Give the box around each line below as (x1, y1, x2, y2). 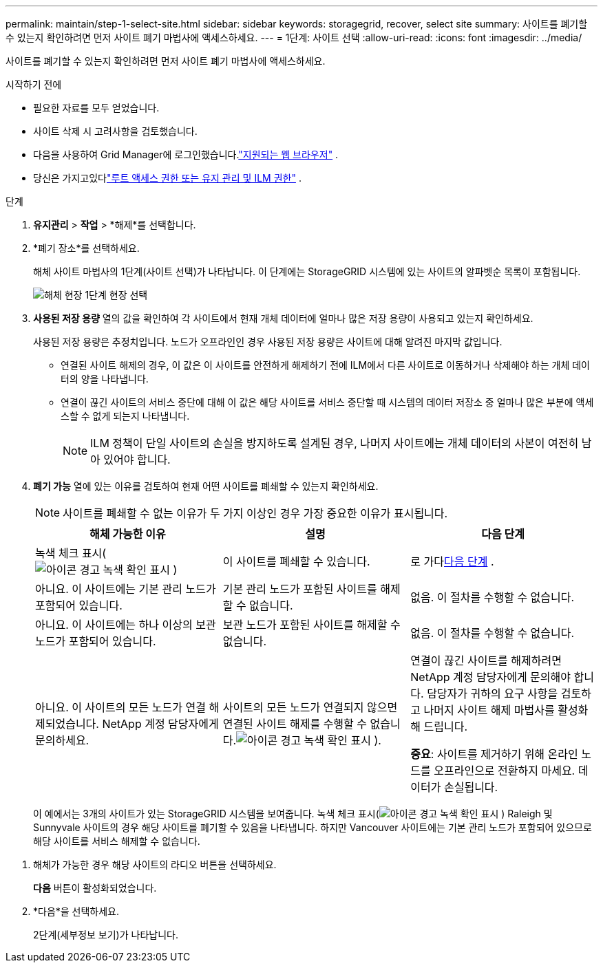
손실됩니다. (443, 780, 498, 794)
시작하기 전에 (6, 78, 62, 90)
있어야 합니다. (103, 453, 171, 466)
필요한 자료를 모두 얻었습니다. (33, 102, 160, 114)
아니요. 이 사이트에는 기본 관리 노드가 (35, 582, 216, 596)
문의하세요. (35, 733, 89, 747)
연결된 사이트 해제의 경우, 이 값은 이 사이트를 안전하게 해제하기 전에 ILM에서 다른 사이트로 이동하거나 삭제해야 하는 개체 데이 (61, 359, 590, 371)
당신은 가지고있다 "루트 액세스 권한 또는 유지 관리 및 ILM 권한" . (33, 172, 301, 184)
